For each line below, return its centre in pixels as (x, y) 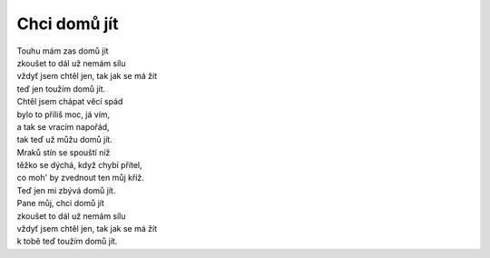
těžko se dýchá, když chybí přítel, (79, 165)
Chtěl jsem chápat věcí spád (70, 102)
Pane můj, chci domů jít (60, 203)
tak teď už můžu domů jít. (64, 140)
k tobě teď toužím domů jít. (67, 242)
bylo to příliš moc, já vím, (64, 114)
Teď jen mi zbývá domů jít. (66, 190)
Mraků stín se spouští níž (64, 152)
